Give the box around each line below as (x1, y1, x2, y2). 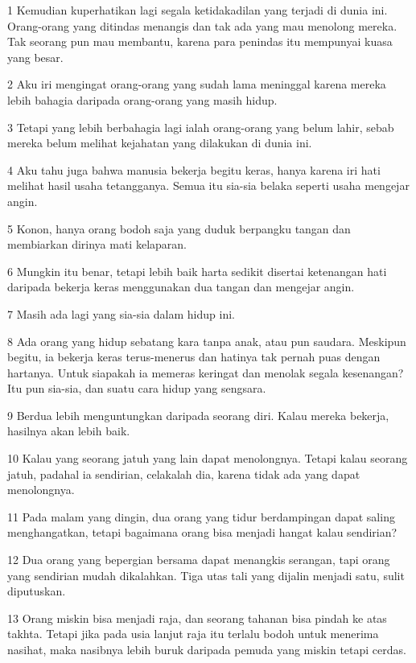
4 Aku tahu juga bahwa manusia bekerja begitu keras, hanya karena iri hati (7, 161, 381, 178)
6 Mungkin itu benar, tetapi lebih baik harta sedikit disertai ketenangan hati (7, 262, 387, 279)
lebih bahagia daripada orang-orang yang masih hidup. (7, 91, 278, 108)
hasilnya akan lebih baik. (7, 422, 130, 439)
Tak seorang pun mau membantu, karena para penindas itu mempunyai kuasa (7, 33, 393, 50)
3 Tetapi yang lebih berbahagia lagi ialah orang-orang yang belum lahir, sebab (7, 118, 394, 135)
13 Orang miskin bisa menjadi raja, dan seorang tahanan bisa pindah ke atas (7, 609, 387, 626)
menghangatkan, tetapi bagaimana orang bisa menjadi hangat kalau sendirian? (7, 524, 397, 541)
